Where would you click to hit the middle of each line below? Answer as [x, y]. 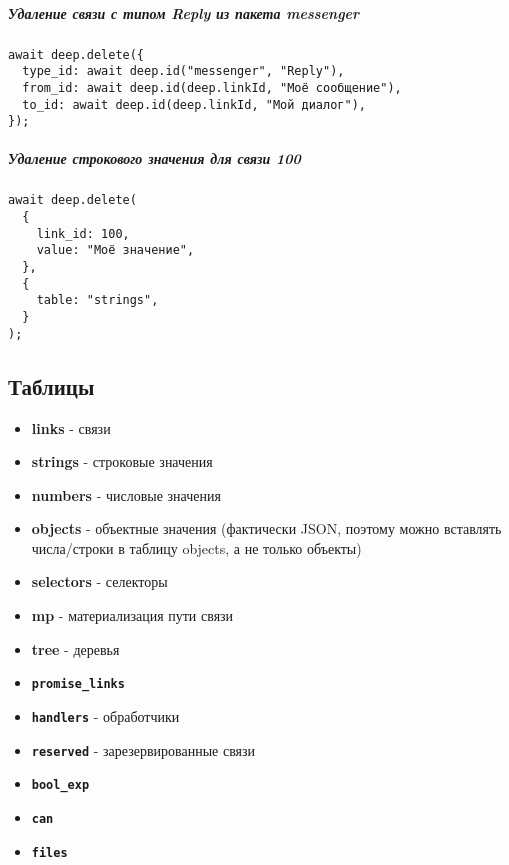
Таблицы [51, 385]
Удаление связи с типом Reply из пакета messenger [184, 12]
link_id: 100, [83, 233]
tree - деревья [75, 648]
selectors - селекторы [99, 581]
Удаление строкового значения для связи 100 [154, 158]
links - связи [71, 427]
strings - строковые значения [122, 461]
